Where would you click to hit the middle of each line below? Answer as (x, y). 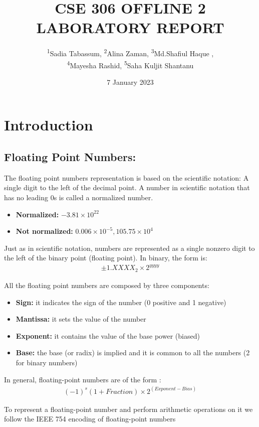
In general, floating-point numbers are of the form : (83, 379)
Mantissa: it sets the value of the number (81, 319)
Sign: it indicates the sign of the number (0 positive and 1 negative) (121, 302)
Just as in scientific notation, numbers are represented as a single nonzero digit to (129, 248)
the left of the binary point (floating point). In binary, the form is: (106, 258)
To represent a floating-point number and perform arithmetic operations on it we (128, 409)
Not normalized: (44, 231)
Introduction (49, 125)
